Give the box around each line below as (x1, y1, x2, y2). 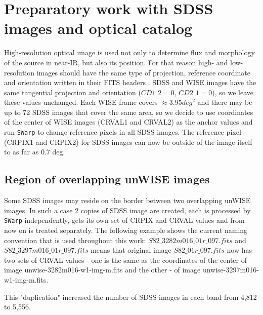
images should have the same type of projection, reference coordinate (36, 67, 250, 77)
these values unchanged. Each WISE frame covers (4, 97, 158, 107)
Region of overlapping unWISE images (4, 171, 210, 187)
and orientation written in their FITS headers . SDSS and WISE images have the (4, 77, 256, 88)
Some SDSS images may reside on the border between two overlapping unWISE (4, 195, 251, 206)
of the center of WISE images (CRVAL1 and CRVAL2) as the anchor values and (4, 116, 253, 127)
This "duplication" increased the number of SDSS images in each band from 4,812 (4, 291, 257, 302)
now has (227, 245, 252, 255)
